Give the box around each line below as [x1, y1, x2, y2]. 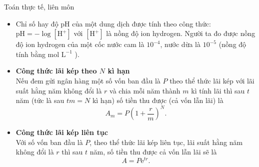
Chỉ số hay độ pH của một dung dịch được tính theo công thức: [15, 18, 211, 28]
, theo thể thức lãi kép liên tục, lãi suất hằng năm [89, 136, 243, 147]
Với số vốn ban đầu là [15, 136, 83, 147]
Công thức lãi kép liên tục [15, 127, 108, 137]
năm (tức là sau [15, 95, 64, 105]
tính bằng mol [15, 48, 59, 59]
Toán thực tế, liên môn [4, 1, 74, 11]
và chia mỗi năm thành [109, 85, 180, 95]
